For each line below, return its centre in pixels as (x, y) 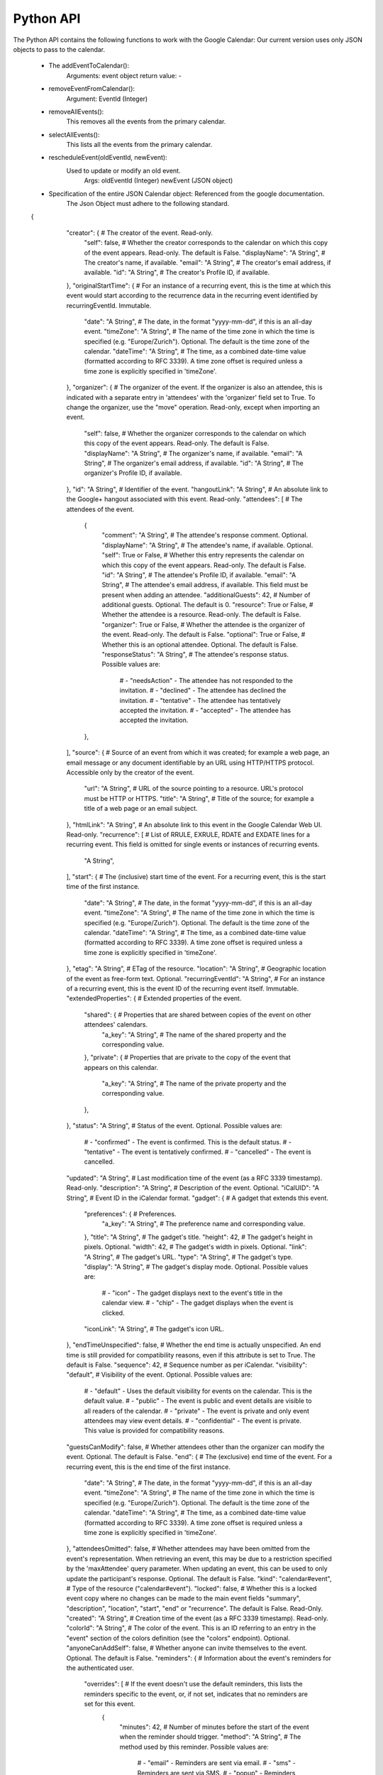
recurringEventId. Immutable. (109, 305)
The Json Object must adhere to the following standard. (148, 204)
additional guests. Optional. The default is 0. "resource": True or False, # (207, 605)
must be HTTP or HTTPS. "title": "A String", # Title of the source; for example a (199, 798)
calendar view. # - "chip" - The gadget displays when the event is (198, 1303)
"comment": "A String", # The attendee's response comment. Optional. (205, 535)
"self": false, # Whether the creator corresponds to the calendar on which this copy (206, 243)
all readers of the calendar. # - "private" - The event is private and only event (197, 1411)
